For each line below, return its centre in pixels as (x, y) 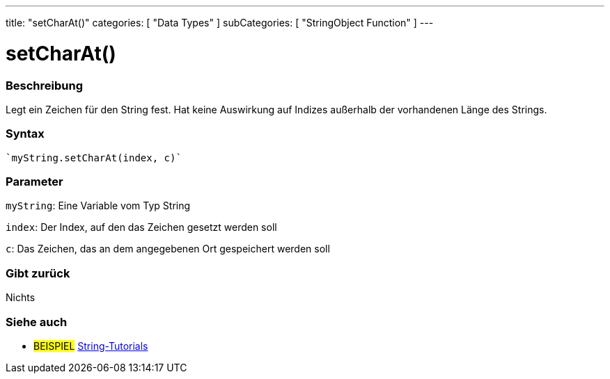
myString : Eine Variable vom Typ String (98, 206)
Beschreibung (45, 85)
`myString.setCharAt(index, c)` (94, 158)
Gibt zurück (38, 273)
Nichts (21, 298)
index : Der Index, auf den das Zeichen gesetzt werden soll (141, 227)
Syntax (25, 134)
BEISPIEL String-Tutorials (91, 346)
